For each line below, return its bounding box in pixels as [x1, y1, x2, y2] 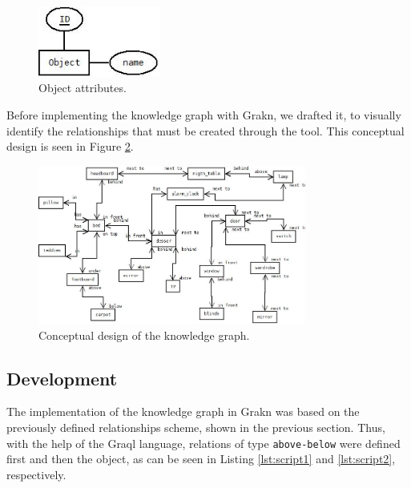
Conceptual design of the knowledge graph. [38, 326, 250, 343]
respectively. [6, 466, 66, 482]
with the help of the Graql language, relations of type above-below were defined [6, 434, 401, 451]
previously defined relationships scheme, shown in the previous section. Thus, [6, 418, 385, 435]
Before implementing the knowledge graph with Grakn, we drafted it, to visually [6, 107, 401, 123]
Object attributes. [38, 79, 127, 96]
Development [6, 365, 118, 390]
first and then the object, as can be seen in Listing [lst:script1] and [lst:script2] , [6, 450, 396, 467]
